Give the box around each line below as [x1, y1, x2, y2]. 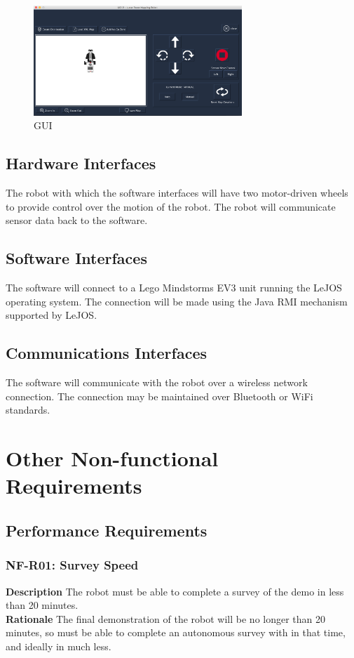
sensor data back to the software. [6, 213, 148, 228]
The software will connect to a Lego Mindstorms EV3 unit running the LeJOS [6, 280, 342, 295]
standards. [6, 402, 50, 417]
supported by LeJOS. [6, 308, 97, 322]
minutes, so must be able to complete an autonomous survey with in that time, [6, 625, 346, 640]
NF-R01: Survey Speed [6, 556, 139, 574]
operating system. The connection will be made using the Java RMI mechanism [6, 294, 348, 308]
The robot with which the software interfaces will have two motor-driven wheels [6, 185, 348, 200]
